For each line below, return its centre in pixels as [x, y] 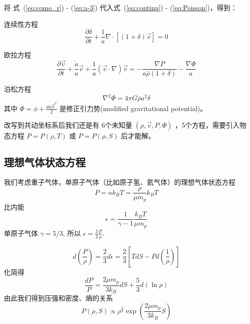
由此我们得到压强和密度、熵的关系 [58, 298]
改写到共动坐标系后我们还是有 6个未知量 [68, 124]
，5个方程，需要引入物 [211, 124]
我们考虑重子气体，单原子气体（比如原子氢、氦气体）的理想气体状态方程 [120, 182]
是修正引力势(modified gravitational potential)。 [133, 108]
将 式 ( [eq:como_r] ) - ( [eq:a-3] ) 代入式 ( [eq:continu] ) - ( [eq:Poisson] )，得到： [121, 7]
